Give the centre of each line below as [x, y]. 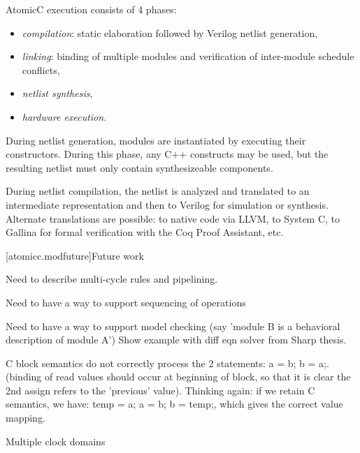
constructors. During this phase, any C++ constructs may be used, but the [167, 154]
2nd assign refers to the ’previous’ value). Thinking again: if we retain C [160, 390]
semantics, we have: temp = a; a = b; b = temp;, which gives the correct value [174, 404]
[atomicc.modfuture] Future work [75, 255]
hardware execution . [64, 116]
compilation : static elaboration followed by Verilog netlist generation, [170, 32]
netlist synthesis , [57, 93]
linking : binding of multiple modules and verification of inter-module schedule [188, 56]
